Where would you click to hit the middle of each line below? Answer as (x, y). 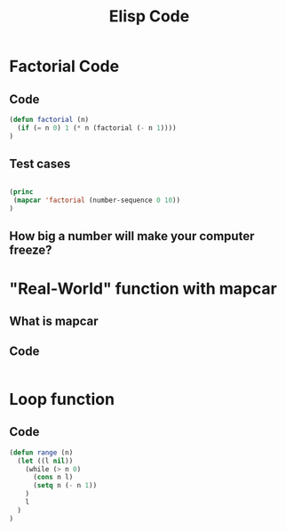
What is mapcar (54, 322)
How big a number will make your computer (132, 236)
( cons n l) (53, 478)
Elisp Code (149, 16)
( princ (21, 192)
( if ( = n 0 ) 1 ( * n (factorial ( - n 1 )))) (97, 128)
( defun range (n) (41, 452)
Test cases (40, 164)
